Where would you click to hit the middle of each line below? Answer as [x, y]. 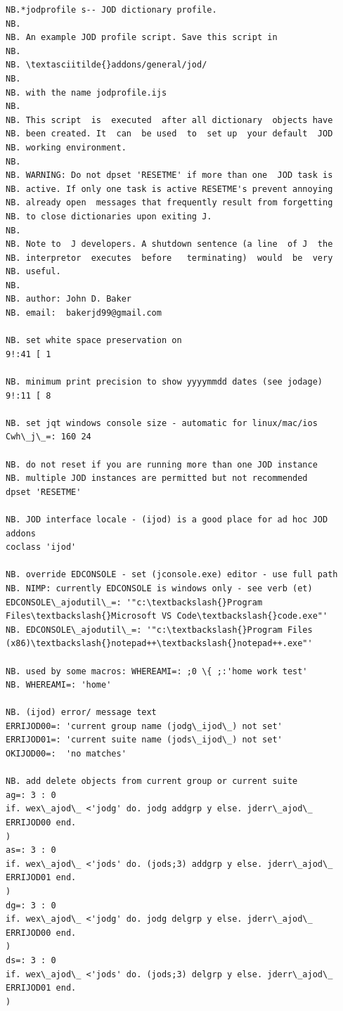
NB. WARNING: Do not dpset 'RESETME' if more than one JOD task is [169, 175]
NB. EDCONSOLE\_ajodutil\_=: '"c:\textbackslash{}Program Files [159, 630]
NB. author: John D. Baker [69, 299]
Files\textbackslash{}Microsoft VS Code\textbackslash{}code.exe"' [167, 616]
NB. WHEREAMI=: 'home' [59, 685]
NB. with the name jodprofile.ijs [86, 92]
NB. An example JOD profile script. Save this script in [142, 38]
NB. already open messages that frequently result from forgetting [169, 203]
